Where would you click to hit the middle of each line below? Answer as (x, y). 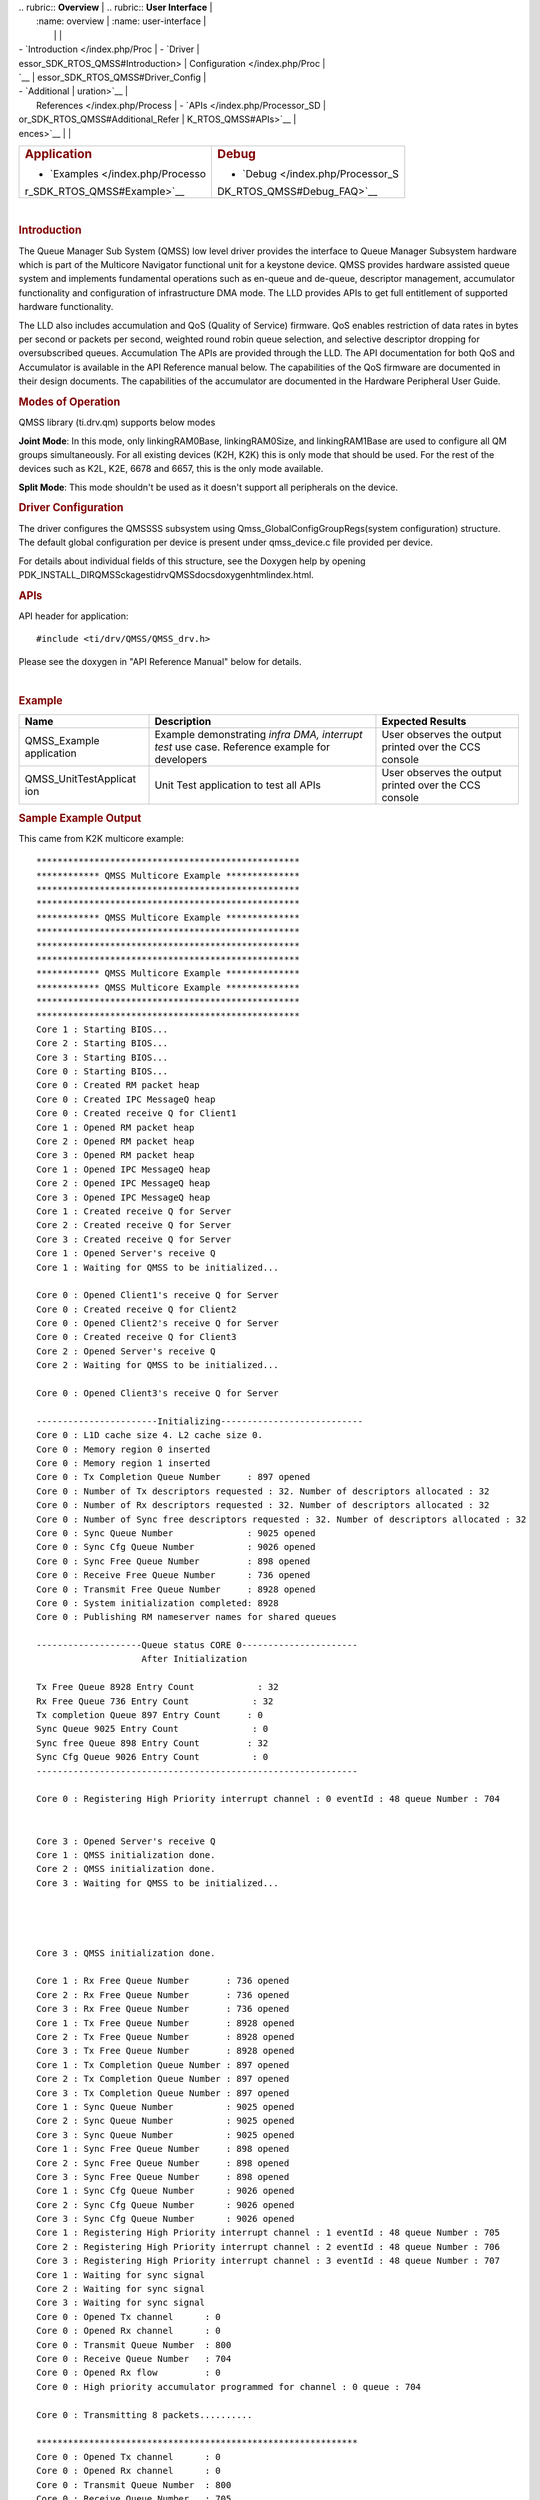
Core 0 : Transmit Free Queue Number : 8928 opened (176, 1589)
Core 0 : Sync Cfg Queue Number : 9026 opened (176, 1547)
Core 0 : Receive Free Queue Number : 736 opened (173, 1575)
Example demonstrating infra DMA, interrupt (259, 735)
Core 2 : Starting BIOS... (102, 1043)
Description (183, 722)
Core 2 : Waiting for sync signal (120, 2289)
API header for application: (73, 616)
